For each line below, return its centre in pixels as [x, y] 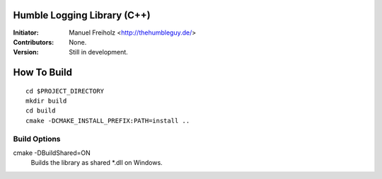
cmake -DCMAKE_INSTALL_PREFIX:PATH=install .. [108, 121]
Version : [26, 52]
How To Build [42, 73]
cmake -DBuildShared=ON [52, 153]
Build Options [37, 139]
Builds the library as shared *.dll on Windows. [97, 163]
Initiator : [26, 33]
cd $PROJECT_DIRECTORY [65, 91]
